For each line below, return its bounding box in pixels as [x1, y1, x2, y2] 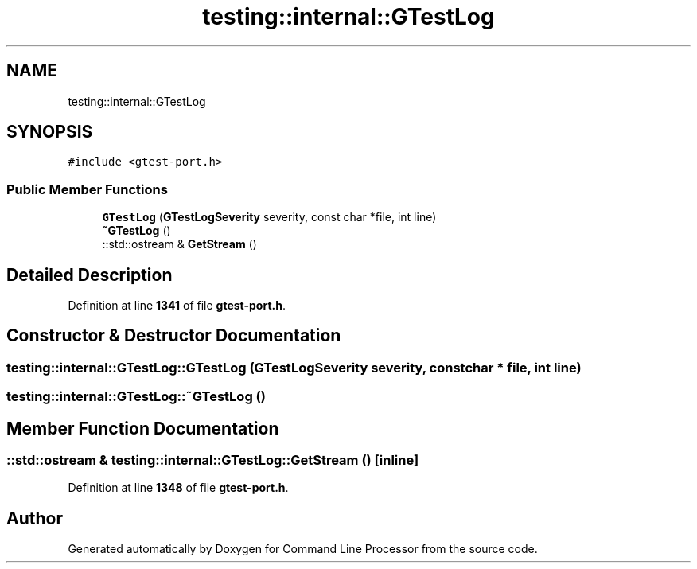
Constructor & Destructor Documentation [6, 325, 341, 346]
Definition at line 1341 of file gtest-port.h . [68, 298, 286, 313]
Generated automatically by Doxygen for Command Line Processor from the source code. [68, 542, 538, 556]
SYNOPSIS [6, 122, 93, 142]
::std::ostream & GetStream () [102, 237, 257, 251]
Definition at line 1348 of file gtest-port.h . [68, 481, 289, 495]
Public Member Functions [6, 181, 168, 197]
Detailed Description [6, 264, 173, 285]
